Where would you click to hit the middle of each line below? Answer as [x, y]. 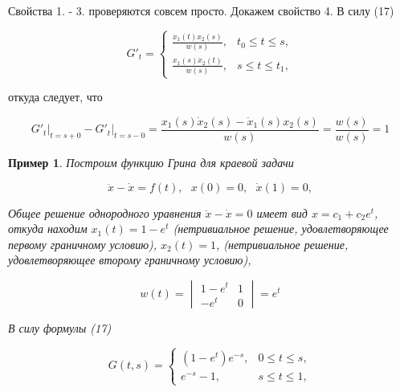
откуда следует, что [55, 97]
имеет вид [282, 212]
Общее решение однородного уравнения [105, 212]
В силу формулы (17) [60, 328]
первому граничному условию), [83, 244]
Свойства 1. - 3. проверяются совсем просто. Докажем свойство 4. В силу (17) [201, 10]
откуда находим [48, 229]
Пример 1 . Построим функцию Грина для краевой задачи [151, 163]
